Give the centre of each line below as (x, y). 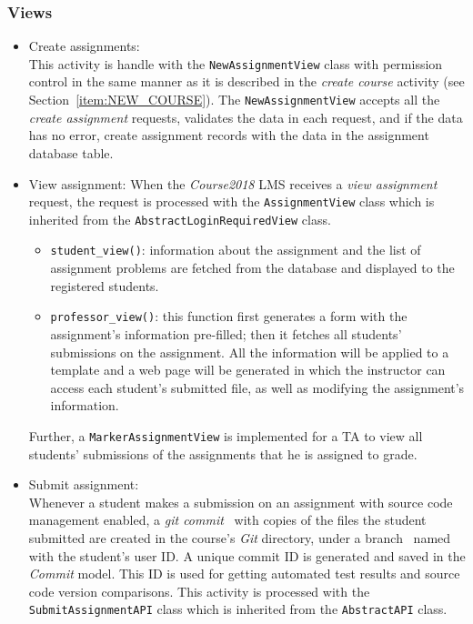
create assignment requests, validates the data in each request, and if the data (246, 117)
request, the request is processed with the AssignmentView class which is (231, 201)
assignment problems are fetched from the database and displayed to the (252, 268)
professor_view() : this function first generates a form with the (229, 316)
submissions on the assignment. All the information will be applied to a (250, 352)
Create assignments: (84, 46)
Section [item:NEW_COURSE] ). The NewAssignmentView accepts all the (234, 100)
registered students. (105, 285)
